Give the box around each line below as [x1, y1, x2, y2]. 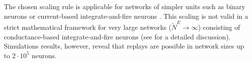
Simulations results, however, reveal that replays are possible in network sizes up [4, 41, 244, 51]
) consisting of [198, 22, 240, 32]
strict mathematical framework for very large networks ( [4, 22, 172, 32]
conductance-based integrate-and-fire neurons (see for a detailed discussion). [4, 31, 231, 41]
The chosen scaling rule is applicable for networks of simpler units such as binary [4, 1, 246, 11]
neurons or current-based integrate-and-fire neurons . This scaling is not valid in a [4, 11, 249, 21]
